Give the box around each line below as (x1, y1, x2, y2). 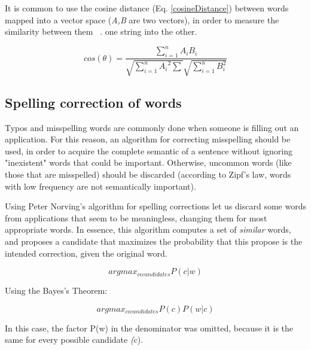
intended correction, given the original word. (5, 246, 167, 259)
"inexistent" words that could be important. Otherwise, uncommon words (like (5, 156, 292, 169)
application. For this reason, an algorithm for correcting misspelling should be (5, 133, 291, 145)
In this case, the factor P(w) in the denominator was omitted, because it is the (5, 321, 294, 334)
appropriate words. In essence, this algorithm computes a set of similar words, (5, 223, 291, 236)
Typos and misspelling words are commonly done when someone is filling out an (5, 121, 299, 133)
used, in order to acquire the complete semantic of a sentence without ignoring (5, 144, 293, 157)
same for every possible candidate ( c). (5, 333, 144, 346)
